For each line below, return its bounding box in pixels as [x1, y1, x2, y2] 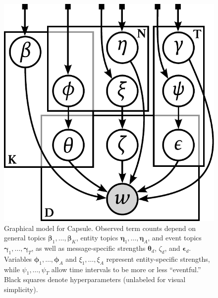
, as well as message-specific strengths [31, 243, 146, 253]
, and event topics [148, 232, 202, 243]
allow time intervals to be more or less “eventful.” [51, 264, 201, 274]
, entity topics [76, 232, 118, 243]
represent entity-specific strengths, [106, 253, 210, 264]
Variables [4, 253, 32, 264]
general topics [4, 232, 46, 243]
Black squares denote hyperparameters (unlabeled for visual [4, 274, 186, 285]
